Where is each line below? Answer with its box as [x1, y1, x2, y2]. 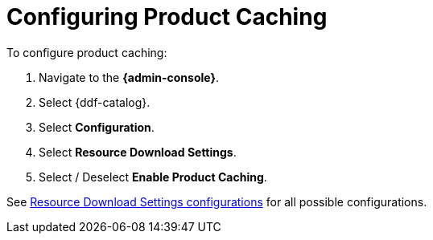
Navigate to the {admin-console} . [39, 70, 220, 84]
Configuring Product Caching [6, 3, 328, 31]
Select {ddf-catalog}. [39, 95, 151, 109]
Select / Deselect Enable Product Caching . [39, 169, 267, 184]
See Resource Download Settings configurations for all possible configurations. [6, 194, 427, 209]
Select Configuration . [39, 120, 155, 134]
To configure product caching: [6, 45, 167, 59]
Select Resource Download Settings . [39, 144, 237, 159]
